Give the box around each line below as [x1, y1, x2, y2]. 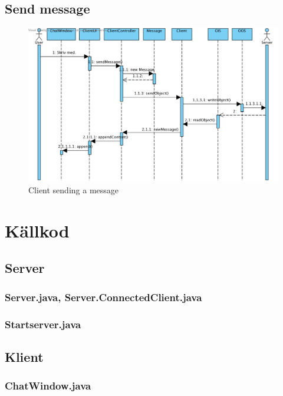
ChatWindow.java [5, 378, 91, 393]
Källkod [5, 218, 70, 242]
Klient [5, 347, 44, 365]
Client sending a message [28, 184, 119, 196]
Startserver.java [5, 316, 81, 331]
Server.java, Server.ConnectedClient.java [5, 289, 202, 304]
